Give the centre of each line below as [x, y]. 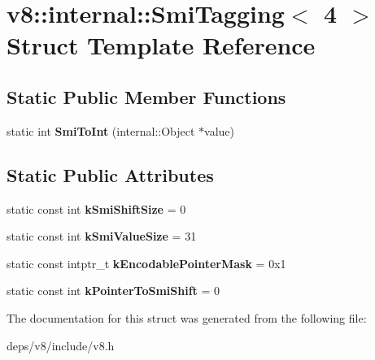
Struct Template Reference [161, 45]
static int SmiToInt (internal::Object [101, 130]
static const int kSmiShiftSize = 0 [96, 208]
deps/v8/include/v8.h [61, 345]
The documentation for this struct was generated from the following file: [187, 317]
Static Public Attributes [110, 174]
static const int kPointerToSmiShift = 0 [113, 291]
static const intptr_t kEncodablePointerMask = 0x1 [146, 263]
